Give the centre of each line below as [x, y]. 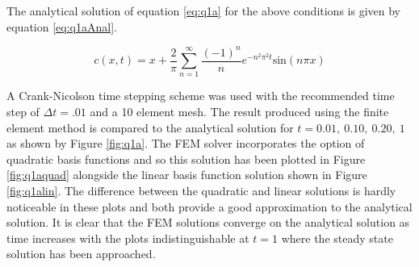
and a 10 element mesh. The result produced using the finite [239, 112]
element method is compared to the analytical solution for [150, 127]
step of [23, 112]
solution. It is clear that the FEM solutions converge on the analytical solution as [208, 222]
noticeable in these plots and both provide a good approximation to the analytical [209, 206]
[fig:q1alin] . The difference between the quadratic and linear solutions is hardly [201, 191]
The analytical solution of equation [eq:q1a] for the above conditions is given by [203, 10]
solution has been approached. [81, 254]
